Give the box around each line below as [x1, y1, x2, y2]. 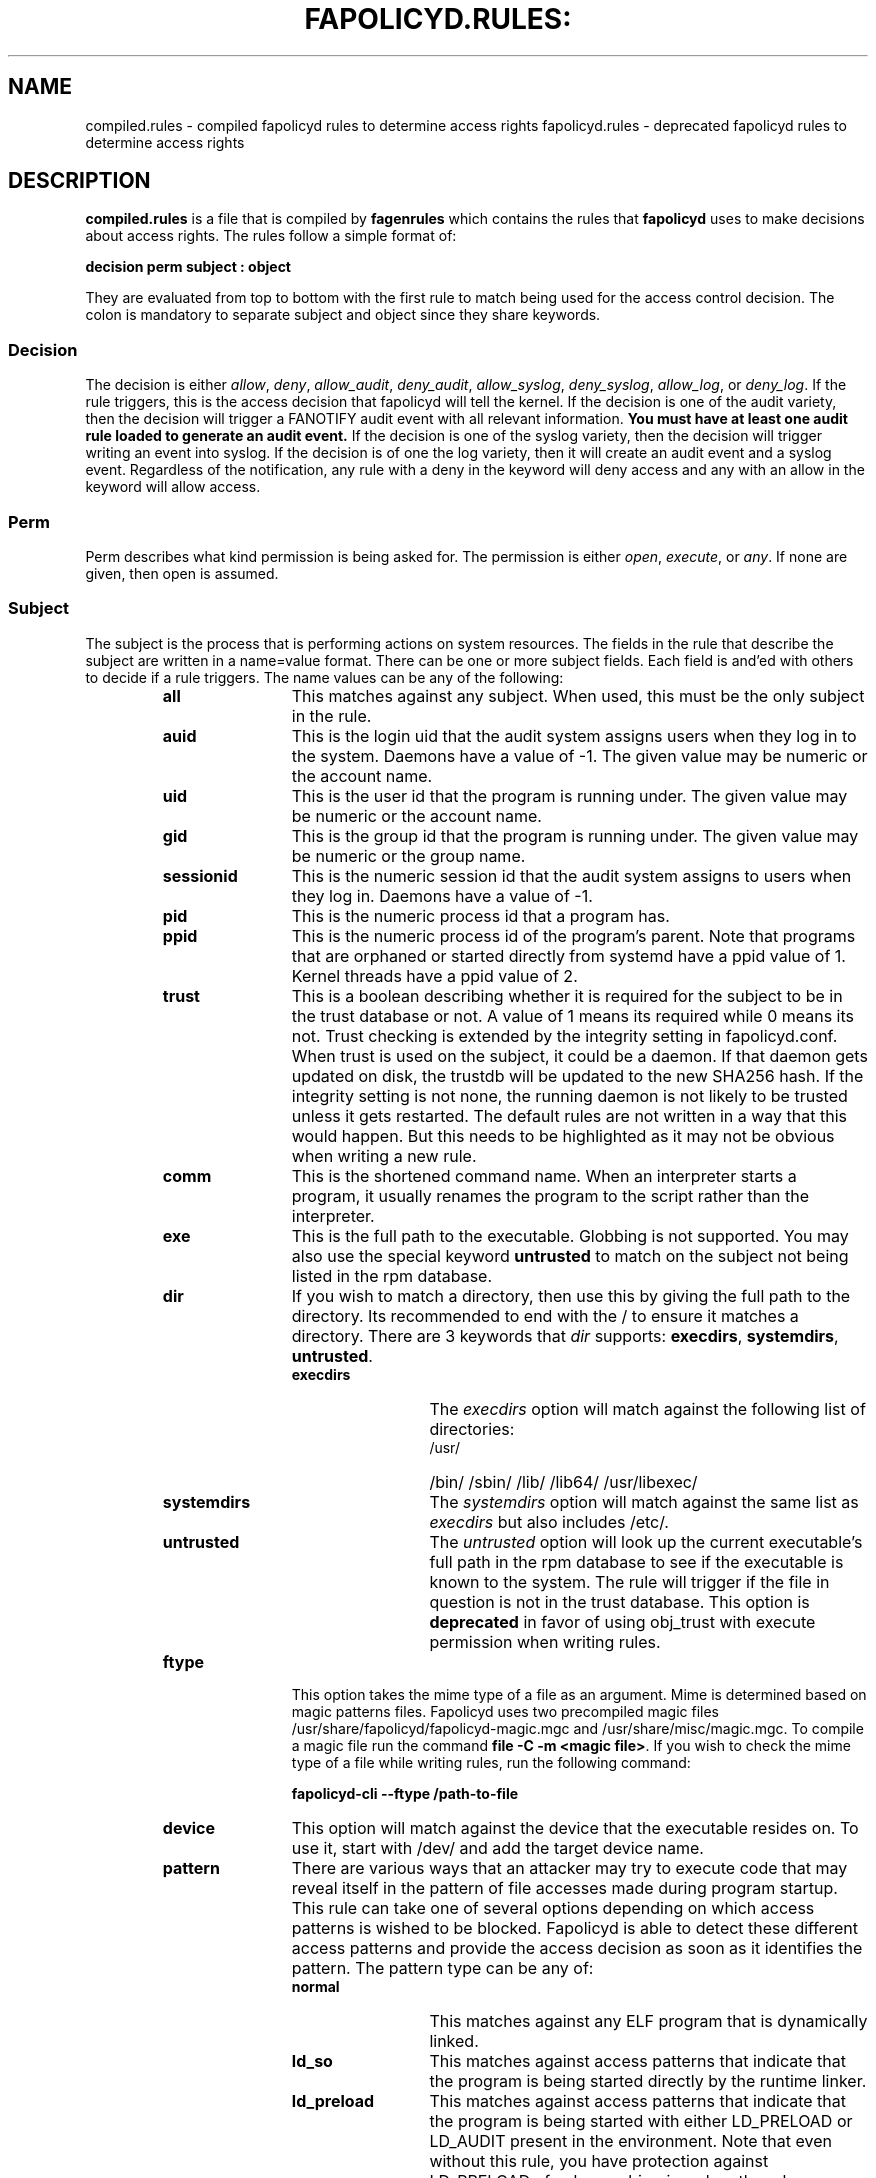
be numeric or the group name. [291, 845, 526, 866]
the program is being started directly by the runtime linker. [429, 2070, 867, 2091]
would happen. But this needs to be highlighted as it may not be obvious [291, 1125, 835, 1146]
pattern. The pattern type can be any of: [291, 1957, 594, 1978]
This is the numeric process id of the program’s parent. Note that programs [291, 925, 856, 946]
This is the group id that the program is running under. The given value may [291, 825, 859, 846]
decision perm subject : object [85, 258, 291, 276]
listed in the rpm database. [291, 1265, 493, 1286]
